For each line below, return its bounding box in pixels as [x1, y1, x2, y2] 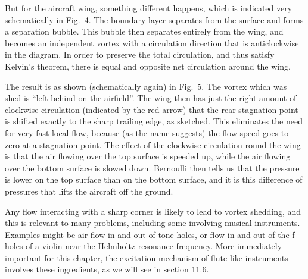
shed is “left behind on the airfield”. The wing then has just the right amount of [5, 92, 297, 104]
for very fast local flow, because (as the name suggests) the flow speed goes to [5, 126, 289, 139]
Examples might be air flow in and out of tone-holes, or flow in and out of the [5, 228, 290, 240]
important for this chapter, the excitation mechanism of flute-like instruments [5, 251, 288, 264]
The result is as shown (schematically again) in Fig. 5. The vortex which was [5, 80, 287, 92]
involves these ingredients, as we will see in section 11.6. [5, 263, 209, 275]
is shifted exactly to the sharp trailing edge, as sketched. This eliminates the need [5, 115, 303, 127]
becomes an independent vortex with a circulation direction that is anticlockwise [5, 36, 299, 49]
